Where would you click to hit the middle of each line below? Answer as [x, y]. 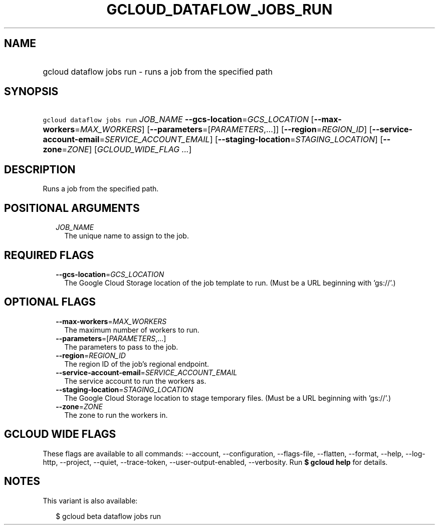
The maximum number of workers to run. [132, 330]
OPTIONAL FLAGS [50, 302]
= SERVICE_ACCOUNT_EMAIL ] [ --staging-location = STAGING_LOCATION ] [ [241, 140]
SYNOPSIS [31, 92]
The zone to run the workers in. [116, 415]
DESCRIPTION [40, 169]
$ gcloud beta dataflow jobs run [108, 516]
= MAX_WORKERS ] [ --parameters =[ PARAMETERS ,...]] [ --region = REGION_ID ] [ [224, 129]
